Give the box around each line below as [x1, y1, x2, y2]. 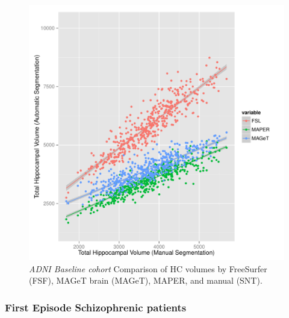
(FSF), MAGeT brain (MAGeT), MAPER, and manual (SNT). [29, 274, 263, 287]
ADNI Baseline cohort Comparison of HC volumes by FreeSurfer [29, 262, 267, 275]
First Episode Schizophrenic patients [5, 299, 187, 314]
